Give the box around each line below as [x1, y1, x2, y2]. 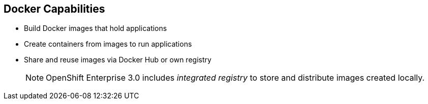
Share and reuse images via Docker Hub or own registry [24, 55, 211, 64]
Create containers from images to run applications [24, 40, 192, 49]
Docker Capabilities [4, 3, 105, 15]
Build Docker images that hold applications [24, 24, 167, 33]
